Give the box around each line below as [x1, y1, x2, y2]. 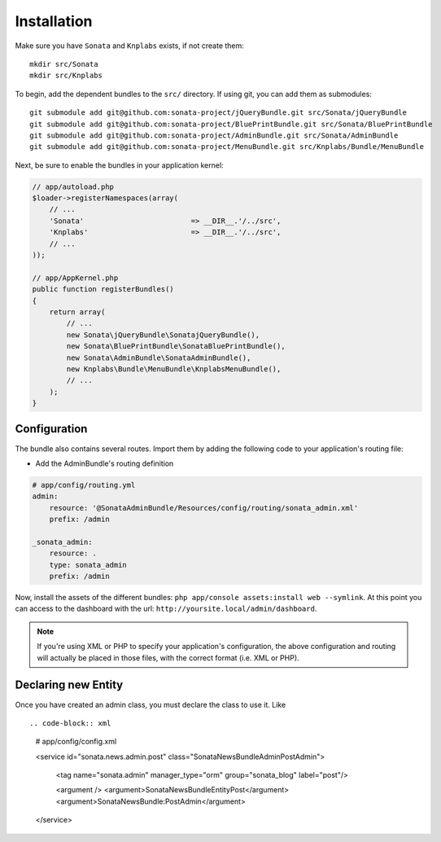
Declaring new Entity [15, 678, 124, 692]
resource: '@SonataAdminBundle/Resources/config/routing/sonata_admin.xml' [49, 503, 359, 512]
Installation [15, 12, 93, 30]
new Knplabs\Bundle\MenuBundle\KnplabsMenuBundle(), [66, 364, 282, 374]
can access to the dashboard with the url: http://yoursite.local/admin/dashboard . [15, 603, 317, 614]
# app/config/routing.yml [32, 480, 136, 489]
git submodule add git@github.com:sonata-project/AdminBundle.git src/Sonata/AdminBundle [29, 130, 399, 140]
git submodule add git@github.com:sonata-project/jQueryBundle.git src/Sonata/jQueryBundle [29, 108, 407, 117]
